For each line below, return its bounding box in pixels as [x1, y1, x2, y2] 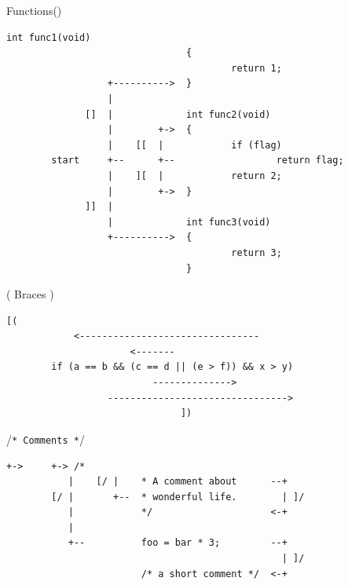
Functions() [6, 2, 62, 18]
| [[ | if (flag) [107, 139, 282, 151]
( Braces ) [6, 286, 54, 302]
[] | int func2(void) [85, 108, 271, 120]
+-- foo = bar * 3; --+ [68, 537, 288, 549]
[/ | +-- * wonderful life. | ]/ [51, 491, 305, 503]
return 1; [231, 62, 282, 74]
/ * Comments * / [6, 430, 85, 447]
